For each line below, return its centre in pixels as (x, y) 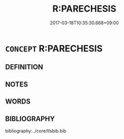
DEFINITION (24, 67)
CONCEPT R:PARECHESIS (54, 48)
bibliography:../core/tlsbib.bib (36, 131)
